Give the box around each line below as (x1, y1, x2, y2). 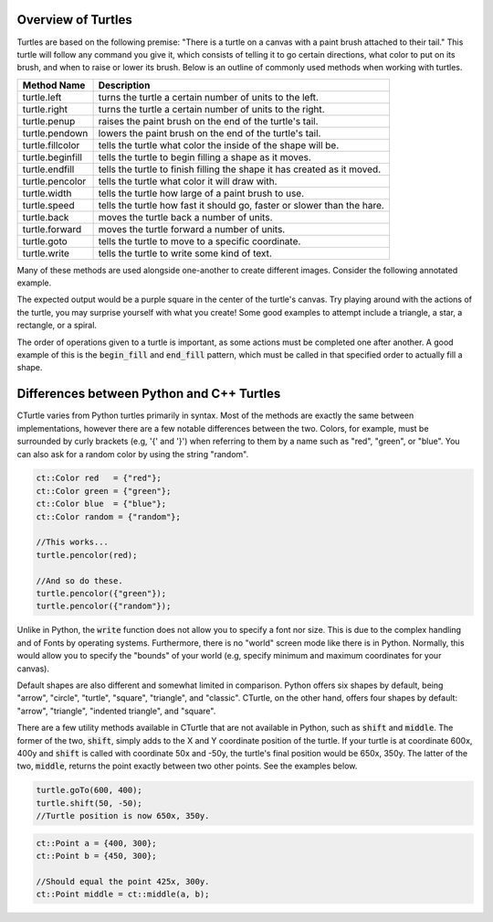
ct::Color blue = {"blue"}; (36, 499, 167, 509)
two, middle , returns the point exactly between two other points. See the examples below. (16, 760, 358, 772)
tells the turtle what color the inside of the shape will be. (98, 138, 340, 151)
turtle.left (22, 91, 62, 103)
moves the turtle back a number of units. (98, 210, 273, 223)
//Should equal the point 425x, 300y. (36, 876, 210, 886)
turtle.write (22, 247, 70, 260)
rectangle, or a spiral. (16, 320, 98, 331)
